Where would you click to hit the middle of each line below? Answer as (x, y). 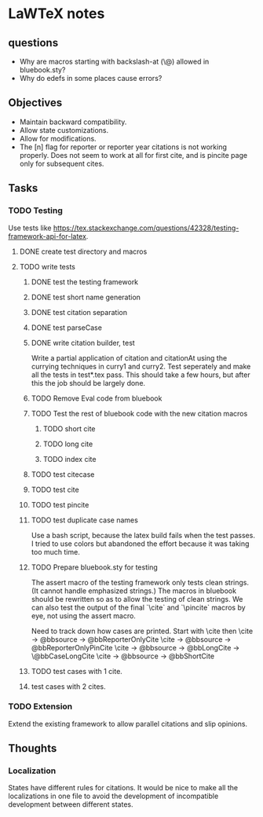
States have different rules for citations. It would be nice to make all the (123, 788)
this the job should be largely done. (88, 383)
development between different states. (71, 804)
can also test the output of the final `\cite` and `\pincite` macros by (138, 607)
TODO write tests (47, 266)
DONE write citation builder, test (83, 343)
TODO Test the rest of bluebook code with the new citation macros (139, 413)
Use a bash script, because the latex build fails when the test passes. (143, 535)
